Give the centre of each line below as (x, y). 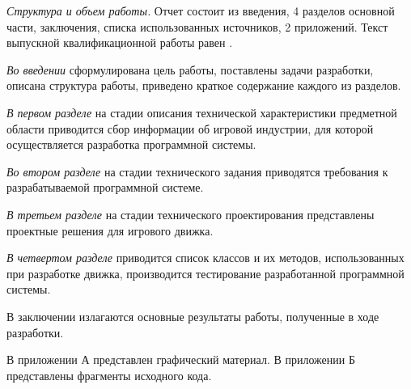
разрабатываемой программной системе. (105, 187)
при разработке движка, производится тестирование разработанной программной (205, 273)
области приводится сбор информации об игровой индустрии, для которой (190, 128)
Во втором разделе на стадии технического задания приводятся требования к (197, 171)
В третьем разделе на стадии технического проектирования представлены (191, 214)
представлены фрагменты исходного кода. (109, 375)
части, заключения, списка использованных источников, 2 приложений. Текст (197, 26)
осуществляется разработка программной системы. (131, 144)
